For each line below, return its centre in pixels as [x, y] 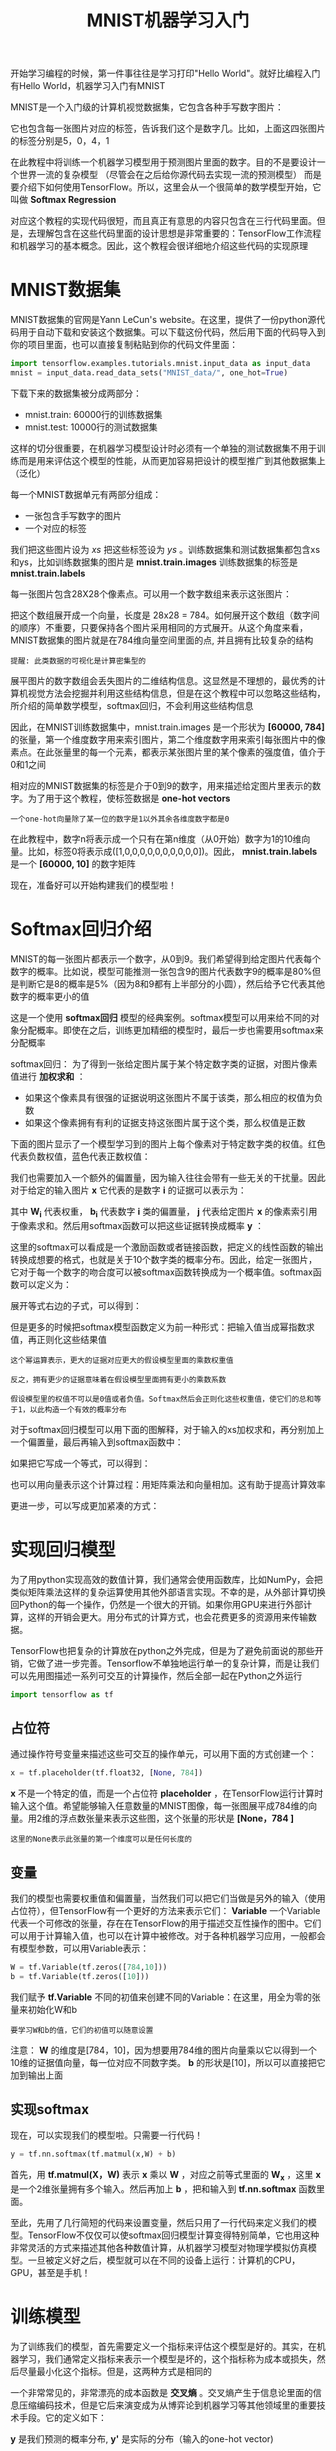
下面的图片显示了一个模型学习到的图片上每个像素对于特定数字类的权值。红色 [168, 1143]
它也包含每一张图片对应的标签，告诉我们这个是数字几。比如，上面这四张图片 [168, 128]
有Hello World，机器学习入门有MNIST [88, 86]
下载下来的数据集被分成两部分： [76, 393]
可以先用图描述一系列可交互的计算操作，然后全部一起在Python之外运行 [156, 1675]
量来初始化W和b [44, 2009]
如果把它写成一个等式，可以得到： [80, 1463]
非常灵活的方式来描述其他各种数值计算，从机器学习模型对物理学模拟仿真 [159, 2248]
